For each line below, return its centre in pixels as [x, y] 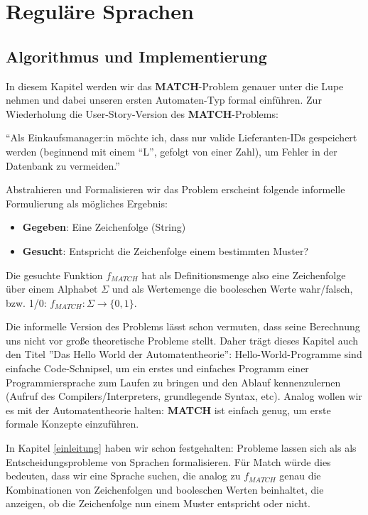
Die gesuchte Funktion [54, 275]
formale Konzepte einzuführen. [72, 424]
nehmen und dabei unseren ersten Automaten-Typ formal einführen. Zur [164, 100]
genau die [300, 476]
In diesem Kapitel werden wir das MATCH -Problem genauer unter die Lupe [175, 86]
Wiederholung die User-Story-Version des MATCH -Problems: [142, 113]
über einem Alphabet [52, 289]
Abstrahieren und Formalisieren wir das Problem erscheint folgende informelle [175, 189]
